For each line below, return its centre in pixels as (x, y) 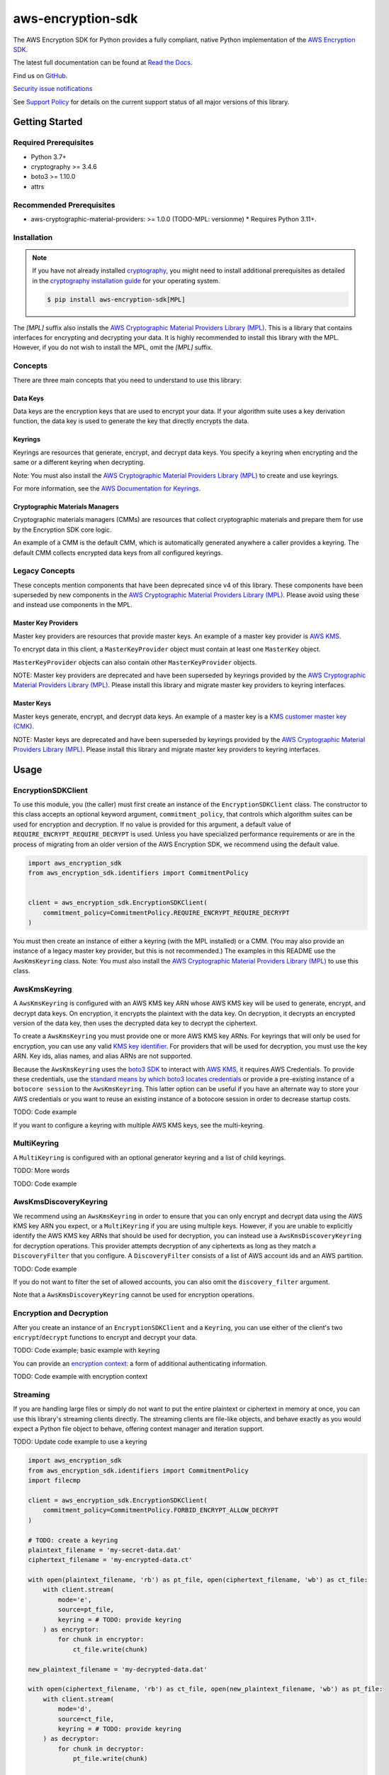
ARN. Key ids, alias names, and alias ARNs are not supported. (103, 1056)
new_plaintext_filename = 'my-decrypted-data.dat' (118, 1669)
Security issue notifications (53, 89)
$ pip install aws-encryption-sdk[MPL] (116, 299)
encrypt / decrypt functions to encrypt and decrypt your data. (105, 1337)
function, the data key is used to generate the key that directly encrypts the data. (131, 421)
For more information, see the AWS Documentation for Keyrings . (107, 488)
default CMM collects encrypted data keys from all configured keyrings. (118, 552)
